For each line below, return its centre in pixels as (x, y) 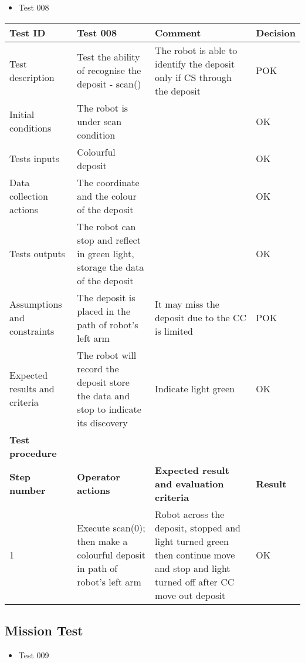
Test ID (28, 32)
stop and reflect (109, 240)
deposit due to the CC (201, 318)
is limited (174, 331)
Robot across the (190, 514)
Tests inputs (35, 159)
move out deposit (190, 595)
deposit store (103, 382)
